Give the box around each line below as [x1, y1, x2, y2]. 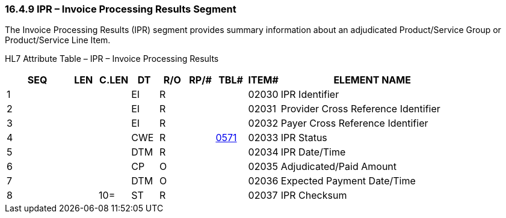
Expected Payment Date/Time [280, 175, 416, 187]
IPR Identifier [280, 88, 339, 101]
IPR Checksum [280, 189, 347, 202]
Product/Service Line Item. [5, 35, 111, 46]
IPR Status [280, 132, 327, 144]
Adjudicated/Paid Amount [280, 160, 397, 173]
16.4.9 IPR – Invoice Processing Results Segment [5, 3, 236, 15]
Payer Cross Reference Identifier [280, 117, 428, 130]
